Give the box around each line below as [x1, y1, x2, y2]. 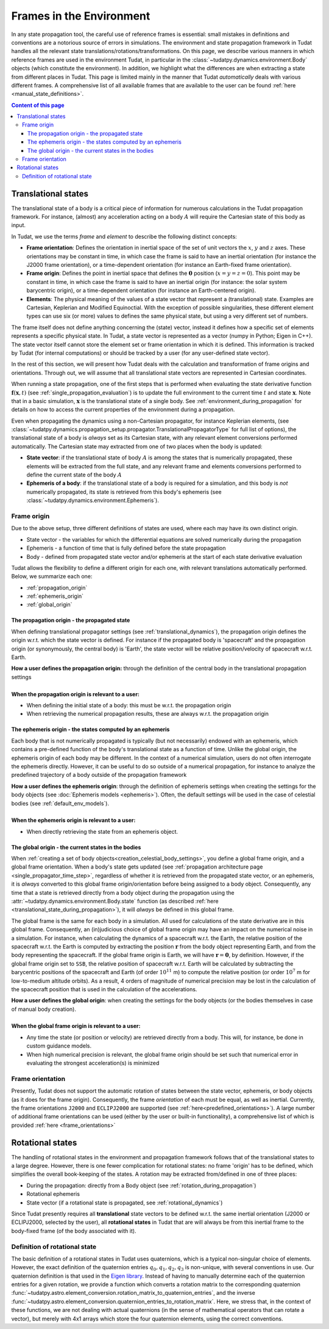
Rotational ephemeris [26, 1190, 80, 1198]
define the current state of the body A [26, 471, 122, 479]
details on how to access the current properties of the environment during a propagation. [11, 406, 235, 413]
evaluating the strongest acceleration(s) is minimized [26, 1060, 160, 1067]
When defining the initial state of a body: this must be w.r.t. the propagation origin [26, 701, 232, 708]
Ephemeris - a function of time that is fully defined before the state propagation [26, 544, 226, 552]
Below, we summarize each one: [11, 573, 93, 580]
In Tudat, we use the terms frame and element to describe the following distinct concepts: [11, 233, 237, 240]
